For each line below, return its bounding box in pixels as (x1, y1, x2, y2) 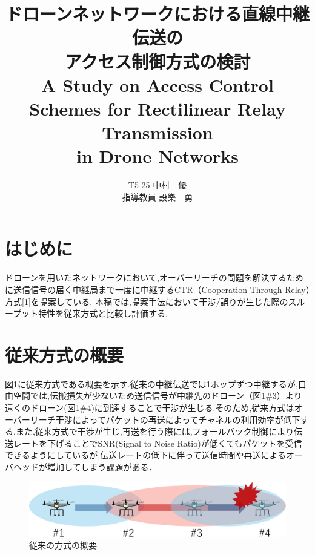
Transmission (102, 120, 213, 145)
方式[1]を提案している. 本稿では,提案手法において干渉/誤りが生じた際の (5, 295, 288, 307)
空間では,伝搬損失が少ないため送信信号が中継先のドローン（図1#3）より (13, 389, 302, 402)
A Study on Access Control (41, 72, 274, 97)
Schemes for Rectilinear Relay (29, 96, 286, 120)
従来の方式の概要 (29, 539, 97, 551)
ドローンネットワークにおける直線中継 (5, 1, 310, 26)
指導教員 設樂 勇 (122, 190, 193, 203)
